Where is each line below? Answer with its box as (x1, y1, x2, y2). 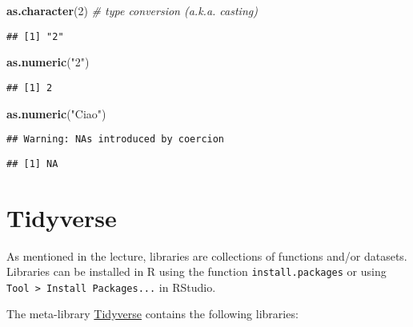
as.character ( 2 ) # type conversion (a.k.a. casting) (6, 2, 258, 18)
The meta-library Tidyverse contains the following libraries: (6, 305, 299, 322)
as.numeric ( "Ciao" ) (6, 105, 106, 122)
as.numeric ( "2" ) (6, 54, 90, 70)
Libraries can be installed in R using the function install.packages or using (6, 263, 387, 280)
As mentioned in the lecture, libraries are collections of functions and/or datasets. (6, 247, 407, 264)
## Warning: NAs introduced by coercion (6, 134, 225, 146)
